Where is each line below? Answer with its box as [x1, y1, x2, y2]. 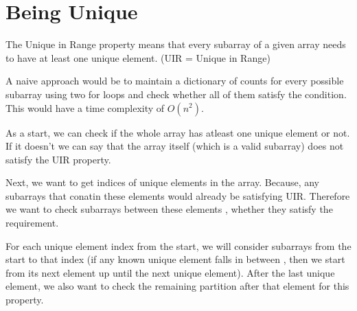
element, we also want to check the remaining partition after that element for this [5, 279, 349, 293]
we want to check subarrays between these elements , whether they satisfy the [5, 202, 333, 216]
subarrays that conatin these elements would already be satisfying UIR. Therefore [5, 188, 350, 203]
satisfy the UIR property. [5, 152, 111, 166]
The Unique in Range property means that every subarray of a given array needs [5, 37, 346, 51]
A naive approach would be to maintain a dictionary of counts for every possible [5, 73, 344, 88]
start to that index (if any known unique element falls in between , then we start [5, 252, 345, 266]
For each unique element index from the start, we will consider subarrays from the [5, 238, 352, 253]
